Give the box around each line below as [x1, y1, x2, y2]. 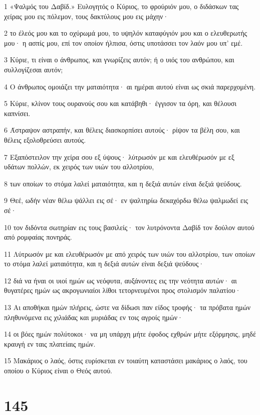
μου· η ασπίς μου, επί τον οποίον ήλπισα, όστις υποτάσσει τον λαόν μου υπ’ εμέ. [4, 37, 243, 48]
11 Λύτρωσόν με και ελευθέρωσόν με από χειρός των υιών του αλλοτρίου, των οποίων [4, 248, 255, 259]
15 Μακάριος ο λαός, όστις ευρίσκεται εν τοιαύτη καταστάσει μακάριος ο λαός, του [4, 355, 247, 366]
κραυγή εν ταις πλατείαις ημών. [4, 338, 96, 349]
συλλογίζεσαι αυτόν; [4, 64, 63, 74]
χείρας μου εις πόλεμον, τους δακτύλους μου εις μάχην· [4, 11, 169, 21]
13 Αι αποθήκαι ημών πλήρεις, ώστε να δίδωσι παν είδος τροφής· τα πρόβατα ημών [4, 302, 251, 313]
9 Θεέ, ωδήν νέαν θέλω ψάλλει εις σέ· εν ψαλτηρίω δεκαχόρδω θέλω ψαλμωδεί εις [4, 195, 248, 205]
